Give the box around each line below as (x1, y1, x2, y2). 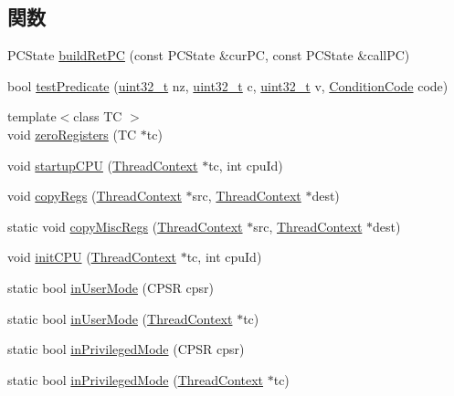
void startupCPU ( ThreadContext (7, 155, 198, 174)
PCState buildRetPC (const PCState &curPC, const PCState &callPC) (7, 46, 410, 65)
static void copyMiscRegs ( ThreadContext (7, 216, 243, 235)
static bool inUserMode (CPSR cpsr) (7, 277, 214, 297)
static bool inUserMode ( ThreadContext (7, 308, 233, 328)
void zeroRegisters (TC (7, 124, 137, 143)
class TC (73, 107, 122, 126)
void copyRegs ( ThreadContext (7, 186, 182, 205)
